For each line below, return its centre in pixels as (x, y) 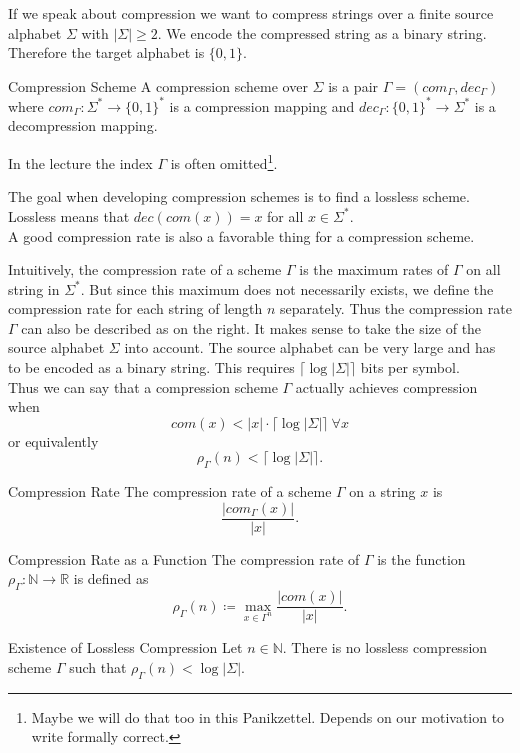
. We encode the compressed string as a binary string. (322, 32)
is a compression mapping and (262, 105)
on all (483, 269)
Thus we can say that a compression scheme (143, 386)
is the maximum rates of (374, 269)
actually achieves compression (386, 386)
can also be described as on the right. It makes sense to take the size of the (251, 327)
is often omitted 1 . (224, 161)
